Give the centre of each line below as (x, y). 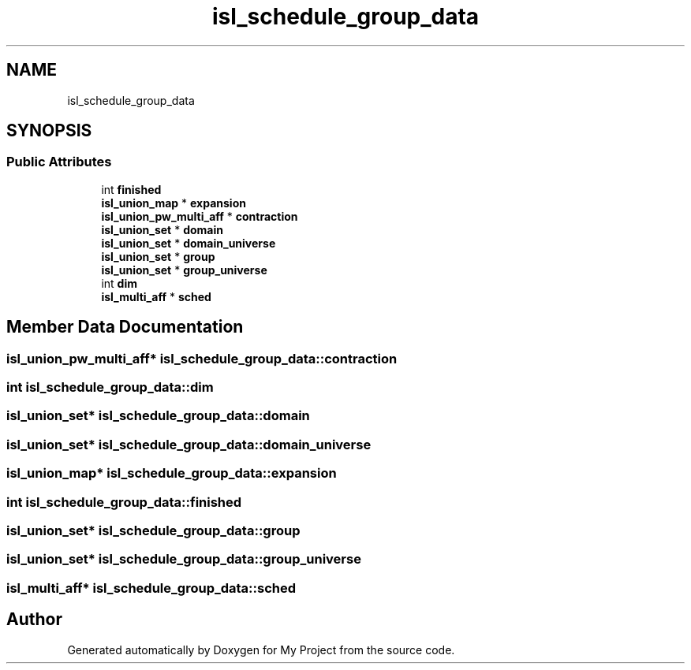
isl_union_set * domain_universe (189, 243)
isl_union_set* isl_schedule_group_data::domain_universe (189, 444)
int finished (131, 189)
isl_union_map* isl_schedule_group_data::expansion (172, 473)
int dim (119, 283)
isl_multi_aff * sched (156, 296)
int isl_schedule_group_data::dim (110, 387)
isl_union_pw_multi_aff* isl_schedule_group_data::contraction (202, 358)
